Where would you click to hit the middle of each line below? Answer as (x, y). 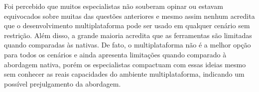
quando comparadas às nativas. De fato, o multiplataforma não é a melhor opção (128, 45)
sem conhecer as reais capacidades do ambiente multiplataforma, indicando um (124, 74)
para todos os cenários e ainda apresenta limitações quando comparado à (115, 54)
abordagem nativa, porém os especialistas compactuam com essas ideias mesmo (125, 64)
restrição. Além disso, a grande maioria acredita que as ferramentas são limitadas (128, 35)
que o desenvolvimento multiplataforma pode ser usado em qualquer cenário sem (127, 25)
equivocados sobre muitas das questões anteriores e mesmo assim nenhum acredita (129, 16)
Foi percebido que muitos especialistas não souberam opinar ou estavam (114, 6)
